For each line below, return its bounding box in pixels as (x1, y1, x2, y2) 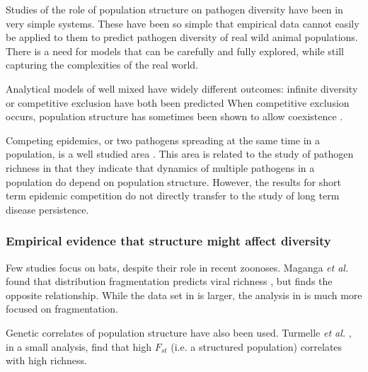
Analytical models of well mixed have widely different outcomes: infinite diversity (6, 81, 358, 95)
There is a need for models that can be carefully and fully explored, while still (6, 43, 344, 58)
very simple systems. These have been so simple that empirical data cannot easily (6, 16, 360, 30)
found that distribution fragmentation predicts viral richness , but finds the (6, 274, 333, 289)
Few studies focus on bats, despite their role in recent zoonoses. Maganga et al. (6, 260, 349, 274)
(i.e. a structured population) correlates (171, 339, 343, 354)
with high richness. (6, 353, 87, 368)
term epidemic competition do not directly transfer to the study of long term (6, 188, 340, 203)
